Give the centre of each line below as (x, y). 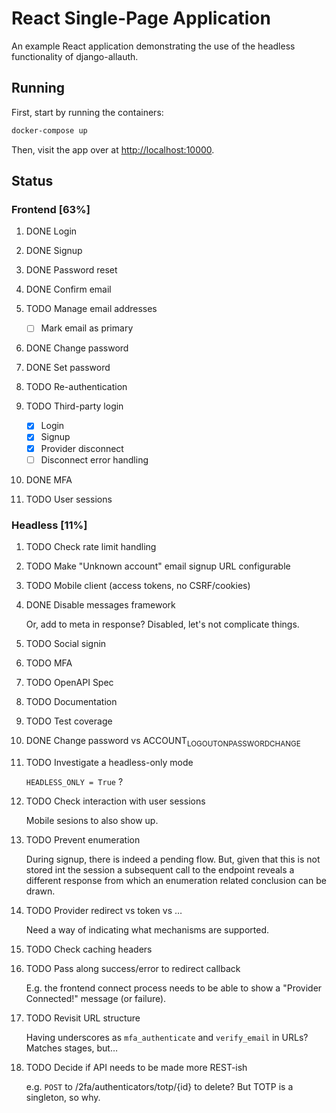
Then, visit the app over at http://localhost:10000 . (113, 149)
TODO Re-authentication (76, 387)
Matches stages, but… (72, 1048)
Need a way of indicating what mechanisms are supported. (147, 929)
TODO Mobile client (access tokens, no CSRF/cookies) (138, 585)
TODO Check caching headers (89, 949)
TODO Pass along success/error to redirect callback (133, 968)
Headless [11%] (49, 525)
